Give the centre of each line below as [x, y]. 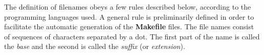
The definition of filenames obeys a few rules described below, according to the [128, 7]
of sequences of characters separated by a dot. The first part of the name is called [132, 36]
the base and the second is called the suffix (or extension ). [95, 46]
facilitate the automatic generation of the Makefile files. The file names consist [129, 26]
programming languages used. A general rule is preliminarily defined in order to [129, 16]
